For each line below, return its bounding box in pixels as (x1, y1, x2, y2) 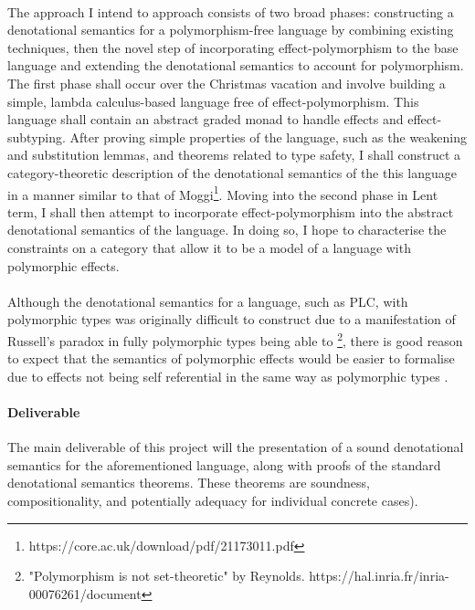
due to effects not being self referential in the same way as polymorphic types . (7, 366, 449, 385)
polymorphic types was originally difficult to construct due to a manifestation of (7, 310, 456, 329)
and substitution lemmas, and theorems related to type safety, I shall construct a (7, 145, 461, 164)
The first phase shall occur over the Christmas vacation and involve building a (7, 73, 446, 92)
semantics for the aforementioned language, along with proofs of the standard (7, 455, 441, 474)
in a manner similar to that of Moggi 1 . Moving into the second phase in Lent (7, 182, 438, 204)
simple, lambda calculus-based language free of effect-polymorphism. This (7, 91, 419, 110)
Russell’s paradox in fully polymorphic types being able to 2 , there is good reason (7, 328, 463, 350)
